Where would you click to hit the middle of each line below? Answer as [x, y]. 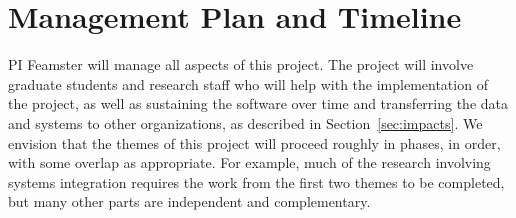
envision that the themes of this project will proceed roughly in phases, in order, [254, 142]
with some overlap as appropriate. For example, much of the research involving [249, 162]
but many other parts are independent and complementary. [189, 201]
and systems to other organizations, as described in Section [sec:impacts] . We [245, 122]
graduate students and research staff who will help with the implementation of [248, 83]
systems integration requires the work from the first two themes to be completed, [256, 181]
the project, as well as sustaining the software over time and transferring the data [258, 103]
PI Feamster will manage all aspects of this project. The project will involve [241, 64]
